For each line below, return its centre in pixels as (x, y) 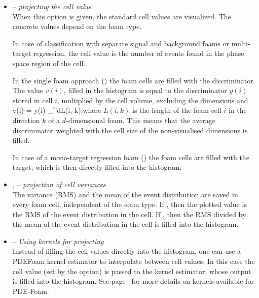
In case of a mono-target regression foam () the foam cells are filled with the (131, 157)
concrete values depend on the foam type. (77, 26)
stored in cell (32, 100)
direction (26, 120)
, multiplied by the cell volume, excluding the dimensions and (153, 100)
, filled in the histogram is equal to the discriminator (145, 90)
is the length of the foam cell (177, 110)
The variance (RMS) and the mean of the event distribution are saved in (125, 194)
